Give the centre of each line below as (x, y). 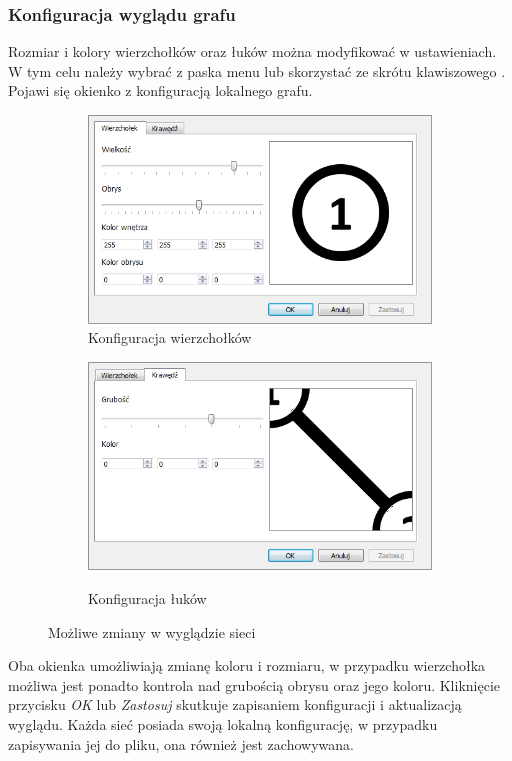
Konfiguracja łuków (147, 598)
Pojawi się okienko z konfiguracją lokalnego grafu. (160, 90)
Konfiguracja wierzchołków (170, 337)
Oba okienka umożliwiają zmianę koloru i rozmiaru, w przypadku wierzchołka (247, 665)
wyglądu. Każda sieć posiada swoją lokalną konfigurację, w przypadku (223, 724)
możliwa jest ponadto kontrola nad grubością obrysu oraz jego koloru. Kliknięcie (254, 684)
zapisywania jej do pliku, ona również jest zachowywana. (181, 743)
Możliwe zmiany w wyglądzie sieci (152, 631)
